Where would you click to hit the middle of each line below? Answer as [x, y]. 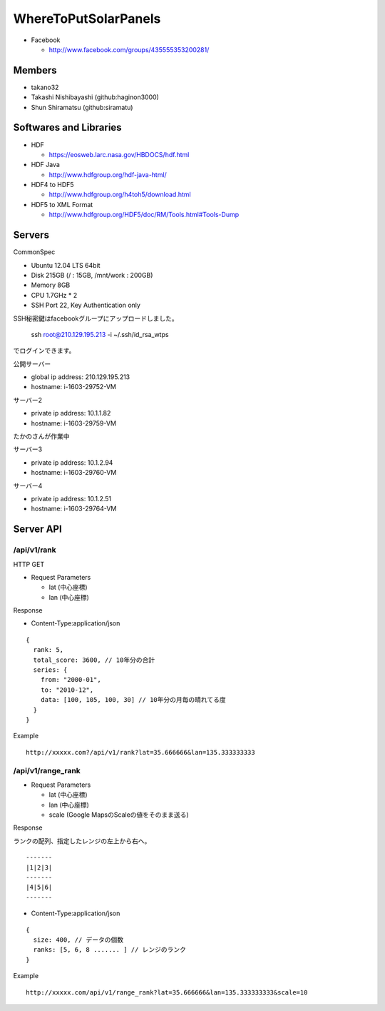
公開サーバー [32, 363]
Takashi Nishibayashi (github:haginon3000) [95, 97]
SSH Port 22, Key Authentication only [86, 305]
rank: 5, [48, 650]
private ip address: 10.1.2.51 [71, 498]
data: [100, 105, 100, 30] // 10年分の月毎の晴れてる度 [133, 700]
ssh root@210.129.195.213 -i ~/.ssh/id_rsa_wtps [100, 334]
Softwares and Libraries [67, 127]
